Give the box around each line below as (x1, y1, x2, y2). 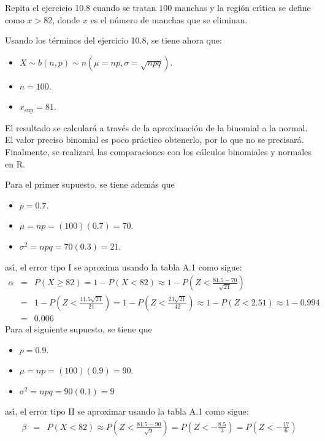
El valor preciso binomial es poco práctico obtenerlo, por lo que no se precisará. (5, 133, 304, 146)
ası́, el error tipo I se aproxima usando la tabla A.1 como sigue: (5, 260, 242, 273)
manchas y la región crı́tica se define (174, 1, 311, 13)
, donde (52, 13, 80, 26)
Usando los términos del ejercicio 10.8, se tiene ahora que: (5, 34, 222, 47)
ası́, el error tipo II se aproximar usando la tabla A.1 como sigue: (5, 405, 249, 418)
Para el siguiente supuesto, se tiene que (5, 323, 152, 336)
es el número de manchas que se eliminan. (90, 13, 248, 26)
